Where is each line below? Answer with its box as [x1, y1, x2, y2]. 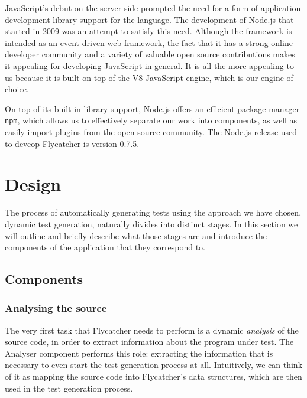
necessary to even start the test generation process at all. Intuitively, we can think [5, 358, 303, 371]
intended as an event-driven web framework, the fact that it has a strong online [5, 36, 293, 48]
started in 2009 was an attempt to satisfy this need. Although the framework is [5, 25, 292, 37]
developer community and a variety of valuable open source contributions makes [5, 48, 295, 60]
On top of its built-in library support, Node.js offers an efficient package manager [5, 102, 300, 115]
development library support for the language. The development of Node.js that [5, 13, 294, 25]
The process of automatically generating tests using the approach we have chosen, [5, 206, 302, 218]
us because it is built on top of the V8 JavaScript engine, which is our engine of [5, 71, 293, 83]
